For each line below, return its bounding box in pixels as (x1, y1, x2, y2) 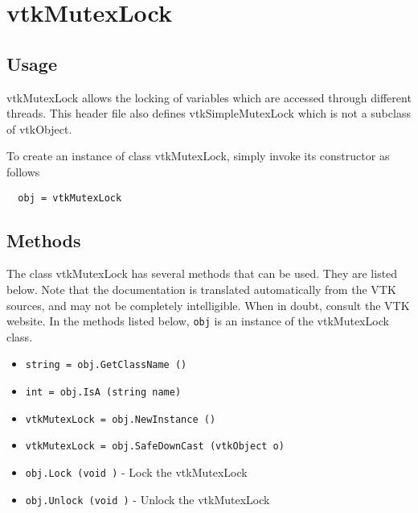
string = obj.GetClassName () (25, 359, 187, 371)
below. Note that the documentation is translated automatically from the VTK (6, 281, 396, 297)
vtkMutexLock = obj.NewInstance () (25, 413, 216, 425)
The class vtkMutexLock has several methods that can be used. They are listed (6, 265, 398, 282)
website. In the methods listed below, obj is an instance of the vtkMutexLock (6, 312, 389, 329)
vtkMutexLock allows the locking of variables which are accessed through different (6, 89, 412, 105)
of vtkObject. (6, 120, 72, 137)
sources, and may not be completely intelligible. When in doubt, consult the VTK (6, 296, 410, 313)
